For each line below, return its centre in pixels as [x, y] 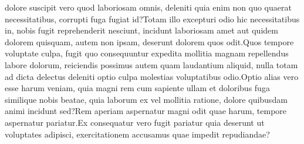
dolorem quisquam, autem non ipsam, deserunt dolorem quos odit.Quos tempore [149, 41]
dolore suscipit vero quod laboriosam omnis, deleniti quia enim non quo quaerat [148, 7]
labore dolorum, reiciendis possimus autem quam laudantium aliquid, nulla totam [151, 64]
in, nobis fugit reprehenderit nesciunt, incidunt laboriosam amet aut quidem [141, 30]
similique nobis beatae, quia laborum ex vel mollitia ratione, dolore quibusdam [146, 99]
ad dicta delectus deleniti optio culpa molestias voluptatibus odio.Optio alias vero [152, 76]
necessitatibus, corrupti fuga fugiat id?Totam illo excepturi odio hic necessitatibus [152, 19]
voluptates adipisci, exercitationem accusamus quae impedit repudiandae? [137, 134]
